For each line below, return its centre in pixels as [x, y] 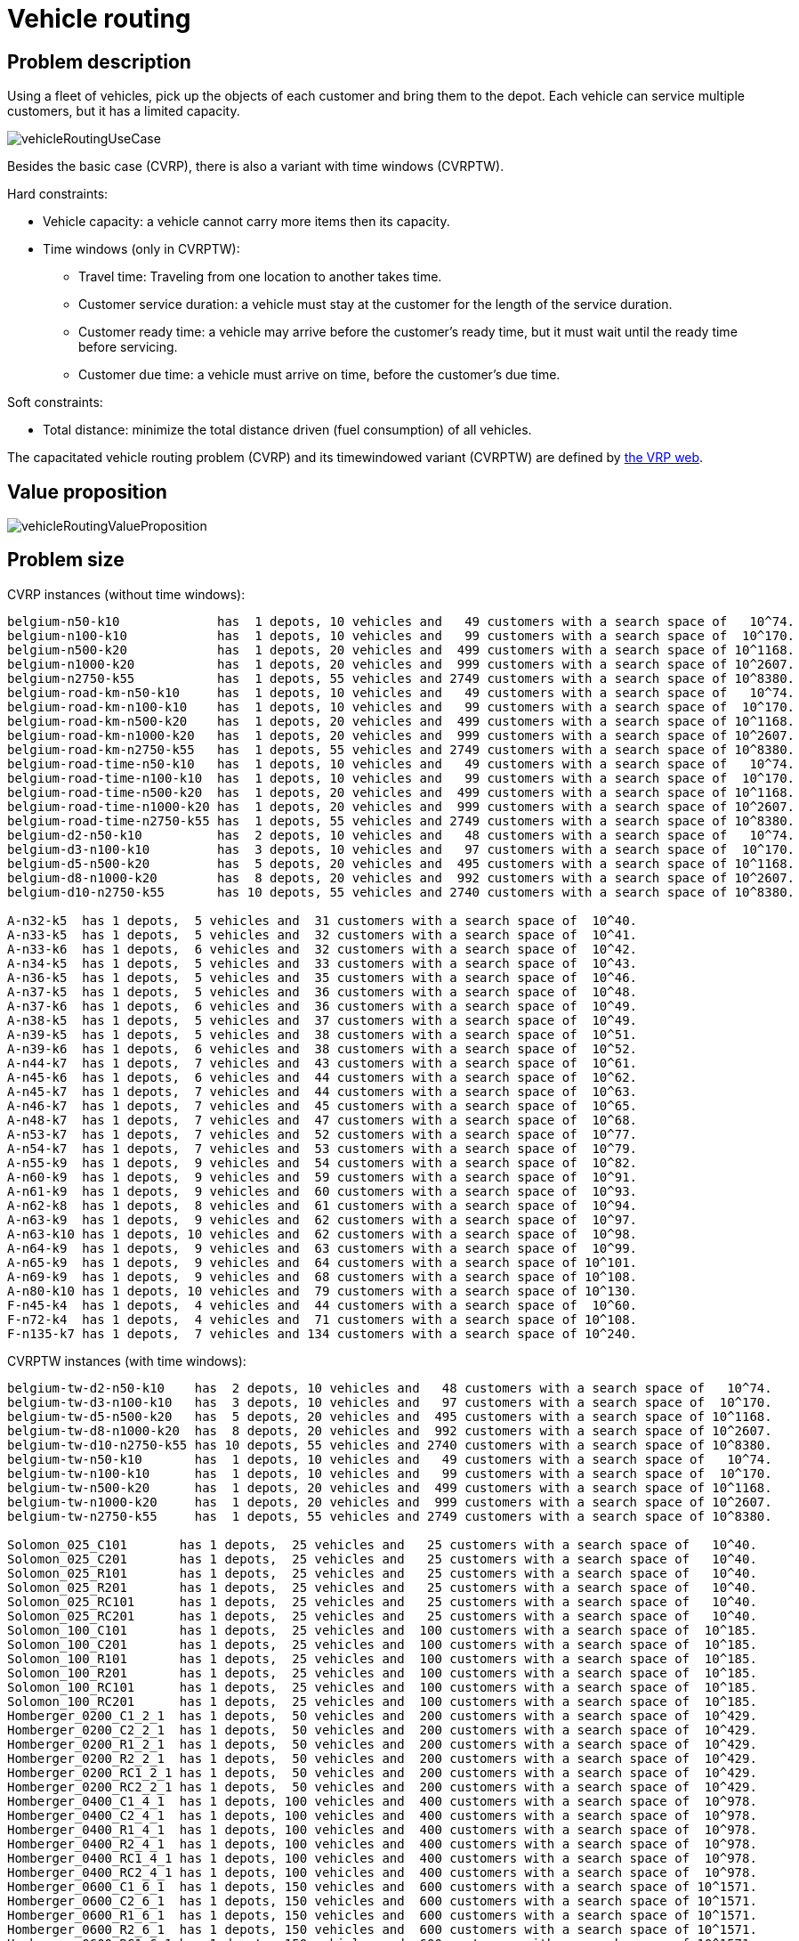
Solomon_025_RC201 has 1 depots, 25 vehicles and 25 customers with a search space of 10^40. [382, 1616]
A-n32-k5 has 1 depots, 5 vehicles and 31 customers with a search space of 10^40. [323, 920]
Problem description [99, 61]
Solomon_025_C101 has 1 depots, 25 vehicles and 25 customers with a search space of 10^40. [382, 1544]
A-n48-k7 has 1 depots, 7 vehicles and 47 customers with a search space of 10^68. [323, 1120]
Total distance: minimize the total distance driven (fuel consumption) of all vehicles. [287, 430]
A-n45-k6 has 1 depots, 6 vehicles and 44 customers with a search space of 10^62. [323, 1077]
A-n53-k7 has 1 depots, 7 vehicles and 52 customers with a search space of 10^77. [323, 1134]
